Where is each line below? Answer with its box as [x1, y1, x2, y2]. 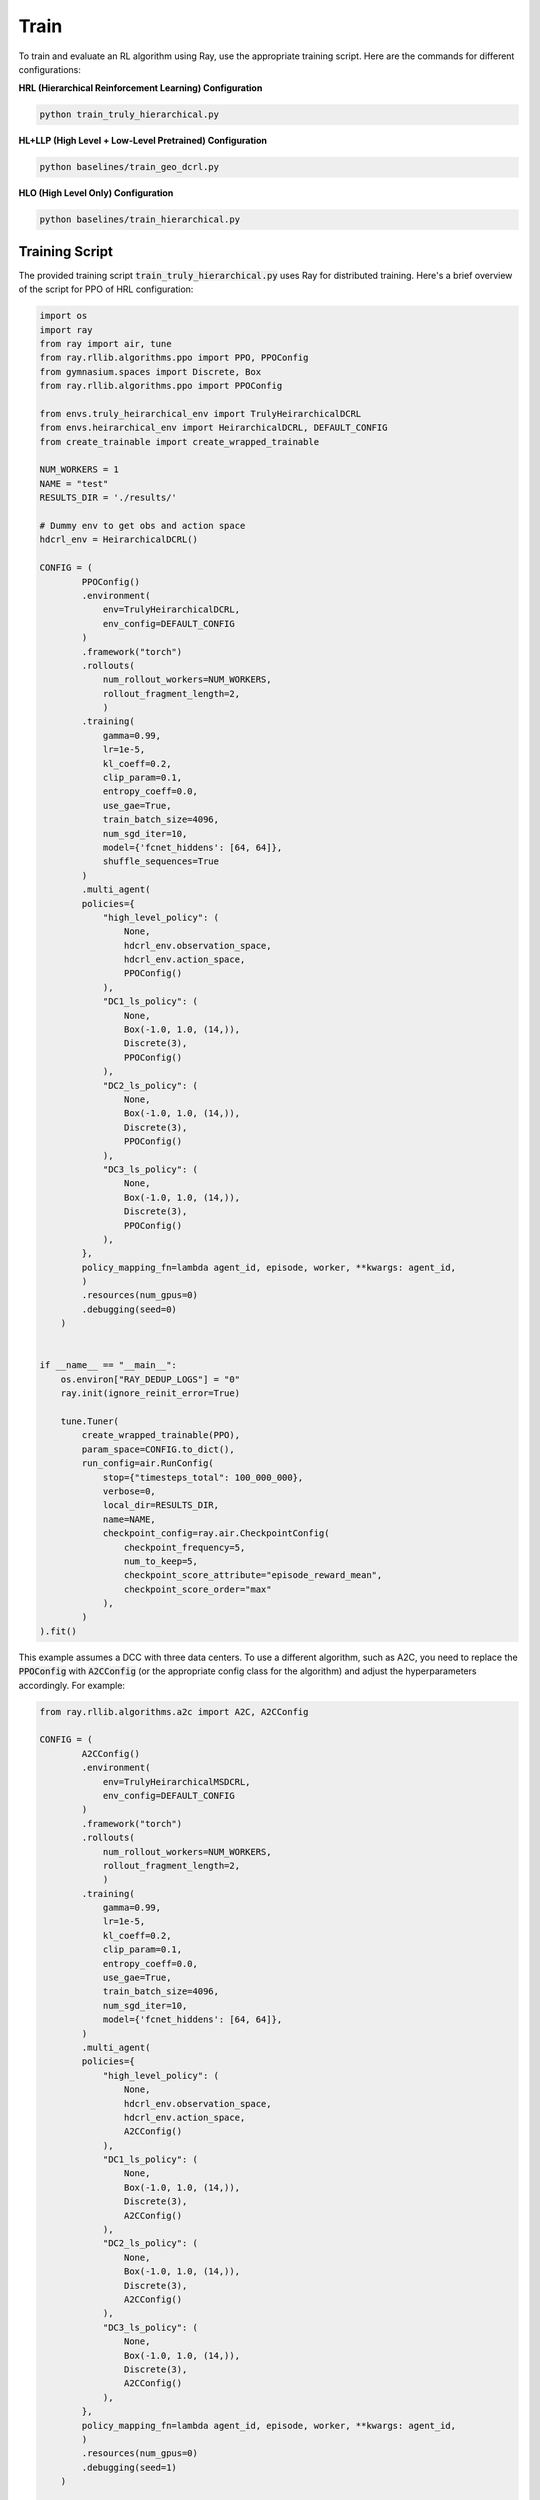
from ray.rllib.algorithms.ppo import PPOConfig [39, 380, 283, 392]
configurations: [18, 63, 82, 75]
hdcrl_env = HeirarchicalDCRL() [39, 534, 199, 545]
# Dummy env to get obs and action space [39, 520, 246, 531]
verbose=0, [102, 1485, 157, 1497]
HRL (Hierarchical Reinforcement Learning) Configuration [18, 82, 263, 94]
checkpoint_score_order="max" [123, 1583, 272, 1595]
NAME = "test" [39, 478, 109, 489]
